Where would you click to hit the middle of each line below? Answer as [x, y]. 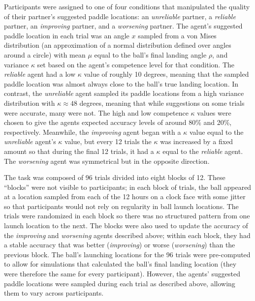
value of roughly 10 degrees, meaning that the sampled [166, 74]
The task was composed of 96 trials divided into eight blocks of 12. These [115, 177]
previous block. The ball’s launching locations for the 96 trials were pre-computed [127, 254]
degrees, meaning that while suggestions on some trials [162, 103]
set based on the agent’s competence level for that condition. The [136, 64]
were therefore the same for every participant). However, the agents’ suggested [122, 274]
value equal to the [216, 132]
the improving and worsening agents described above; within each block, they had [127, 235]
